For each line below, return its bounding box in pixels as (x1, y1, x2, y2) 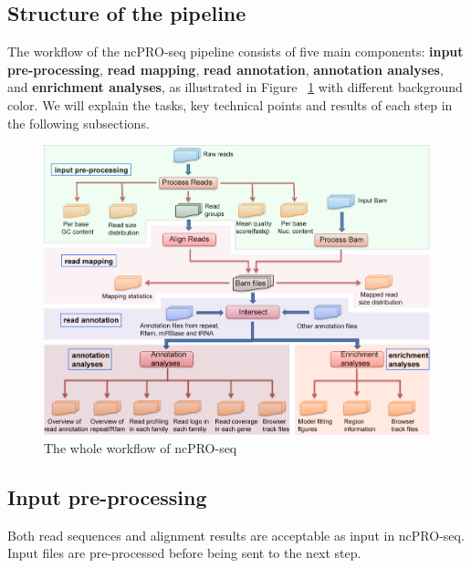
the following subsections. (7, 113, 150, 132)
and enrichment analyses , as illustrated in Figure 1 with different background (7, 77, 463, 97)
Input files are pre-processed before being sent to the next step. (7, 543, 361, 563)
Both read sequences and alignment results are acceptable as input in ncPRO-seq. (7, 525, 465, 544)
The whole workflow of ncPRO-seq (44, 439, 237, 458)
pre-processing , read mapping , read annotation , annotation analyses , (7, 59, 444, 78)
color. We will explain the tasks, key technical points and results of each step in (7, 95, 453, 114)
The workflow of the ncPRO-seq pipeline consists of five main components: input (7, 42, 464, 61)
